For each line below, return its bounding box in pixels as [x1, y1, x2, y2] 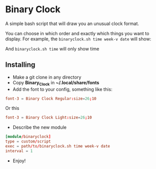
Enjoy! [12, 157, 26, 164]
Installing [5, 60, 36, 69]
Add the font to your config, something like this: [12, 86, 113, 92]
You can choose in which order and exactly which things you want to [5, 30, 149, 36]
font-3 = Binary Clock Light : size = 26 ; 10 [5, 115, 92, 120]
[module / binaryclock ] [5, 134, 51, 139]
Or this [5, 105, 19, 111]
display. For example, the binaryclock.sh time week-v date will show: [5, 36, 151, 42]
